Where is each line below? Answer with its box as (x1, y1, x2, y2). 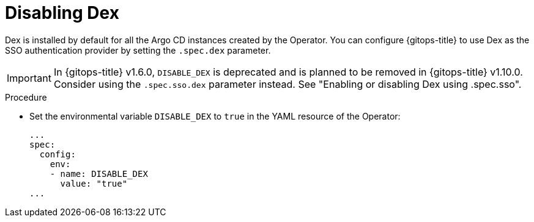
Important (7, 71, 51, 84)
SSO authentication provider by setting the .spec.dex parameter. (5, 45, 271, 56)
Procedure (5, 91, 47, 102)
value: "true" (60, 178, 128, 188)
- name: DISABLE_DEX (50, 168, 148, 179)
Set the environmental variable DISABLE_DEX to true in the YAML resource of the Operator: (29, 110, 401, 121)
